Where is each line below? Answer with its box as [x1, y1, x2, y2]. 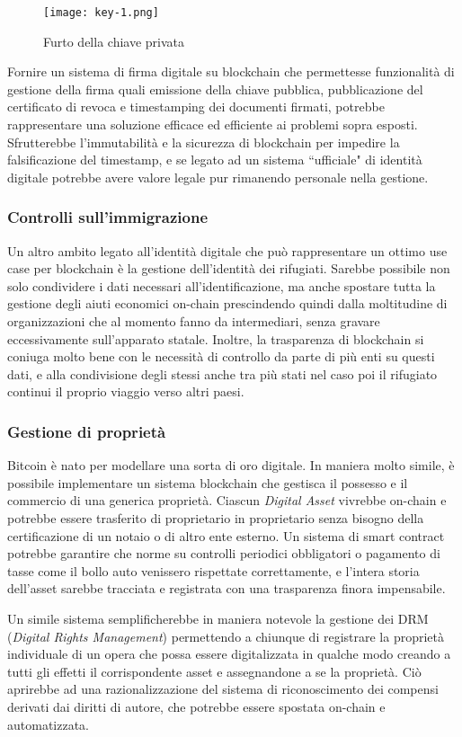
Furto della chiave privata [43, 31, 185, 50]
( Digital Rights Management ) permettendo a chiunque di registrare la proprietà [7, 626, 444, 645]
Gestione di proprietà [7, 420, 166, 442]
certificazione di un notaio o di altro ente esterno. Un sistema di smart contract [7, 526, 445, 545]
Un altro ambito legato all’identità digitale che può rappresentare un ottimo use [7, 241, 448, 260]
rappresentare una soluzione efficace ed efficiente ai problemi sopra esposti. [7, 115, 418, 134]
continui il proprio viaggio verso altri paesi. [7, 382, 244, 401]
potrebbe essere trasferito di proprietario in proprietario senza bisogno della [7, 508, 424, 527]
